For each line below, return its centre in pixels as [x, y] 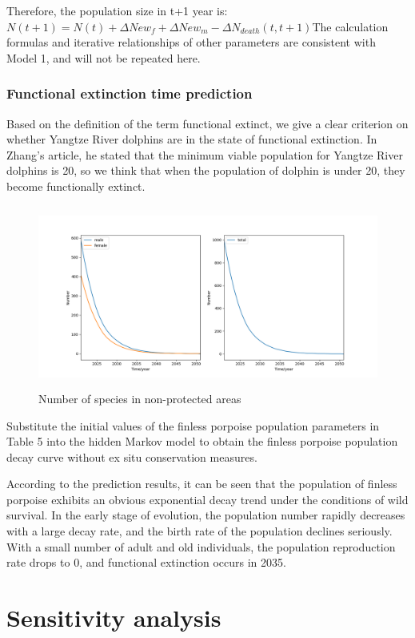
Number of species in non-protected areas [140, 398]
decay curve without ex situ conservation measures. [132, 456]
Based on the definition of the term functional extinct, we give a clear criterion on [207, 123]
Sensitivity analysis [114, 618]
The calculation [350, 26]
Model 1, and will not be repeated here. [104, 57]
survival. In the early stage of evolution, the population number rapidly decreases [206, 515]
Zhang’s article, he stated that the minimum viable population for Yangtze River [205, 154]
